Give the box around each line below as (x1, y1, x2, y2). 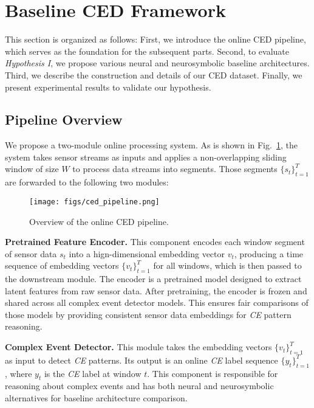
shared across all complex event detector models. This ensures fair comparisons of (5, 296, 309, 309)
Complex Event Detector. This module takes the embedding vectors (5, 341, 272, 353)
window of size (5, 162, 59, 175)
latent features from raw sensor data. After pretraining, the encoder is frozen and (5, 284, 307, 297)
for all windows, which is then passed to (153, 259, 302, 272)
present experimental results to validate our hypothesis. (5, 80, 211, 93)
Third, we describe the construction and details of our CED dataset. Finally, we (5, 68, 302, 81)
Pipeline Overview (5, 110, 123, 129)
